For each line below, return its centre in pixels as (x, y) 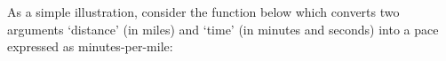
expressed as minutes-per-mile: (90, 46)
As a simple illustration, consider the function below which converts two (203, 11)
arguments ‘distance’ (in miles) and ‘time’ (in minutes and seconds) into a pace (223, 29)
